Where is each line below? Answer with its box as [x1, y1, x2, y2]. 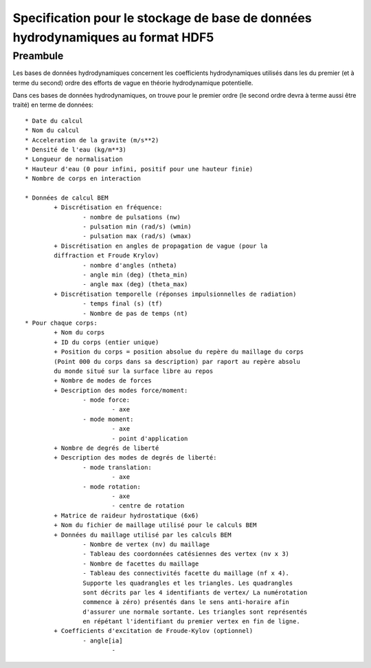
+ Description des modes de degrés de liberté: [54, 454, 217, 462]
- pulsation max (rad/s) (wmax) [82, 233, 192, 240]
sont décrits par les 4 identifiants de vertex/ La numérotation [82, 588, 308, 596]
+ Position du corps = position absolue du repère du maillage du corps [54, 348, 304, 356]
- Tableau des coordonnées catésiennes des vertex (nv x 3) [82, 550, 290, 558]
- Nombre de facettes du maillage [82, 559, 199, 568]
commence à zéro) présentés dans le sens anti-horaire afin [82, 599, 290, 606]
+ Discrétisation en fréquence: [54, 204, 163, 211]
